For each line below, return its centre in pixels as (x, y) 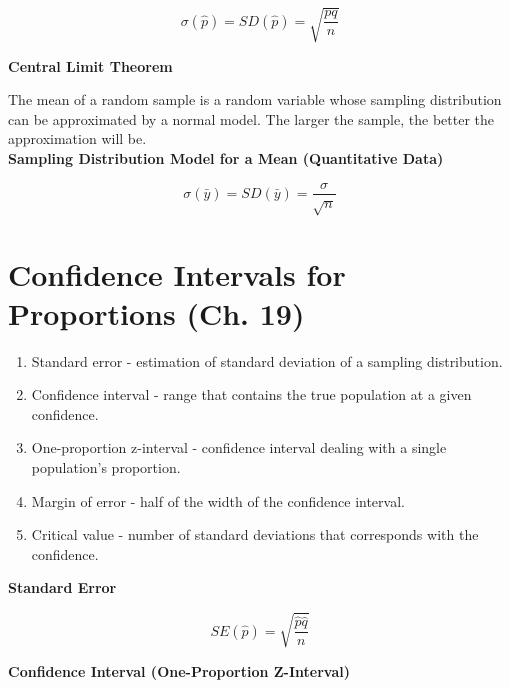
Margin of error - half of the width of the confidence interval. (218, 500)
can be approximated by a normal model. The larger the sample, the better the (251, 118)
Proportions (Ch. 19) (156, 312)
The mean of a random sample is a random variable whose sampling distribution (255, 99)
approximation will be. (77, 138)
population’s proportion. (106, 467)
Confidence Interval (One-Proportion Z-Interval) (179, 670)
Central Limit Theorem (90, 65)
